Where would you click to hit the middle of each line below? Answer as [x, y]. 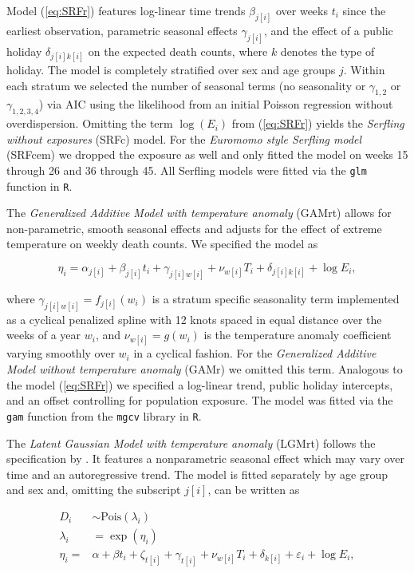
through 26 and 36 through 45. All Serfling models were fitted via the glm [187, 170]
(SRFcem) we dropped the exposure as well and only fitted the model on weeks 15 [207, 154]
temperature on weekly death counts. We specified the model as [162, 244]
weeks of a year [44, 335]
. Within [364, 69]
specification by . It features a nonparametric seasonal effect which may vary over [206, 458]
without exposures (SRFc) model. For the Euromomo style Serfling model [184, 138]
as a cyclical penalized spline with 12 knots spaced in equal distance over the [194, 319]
